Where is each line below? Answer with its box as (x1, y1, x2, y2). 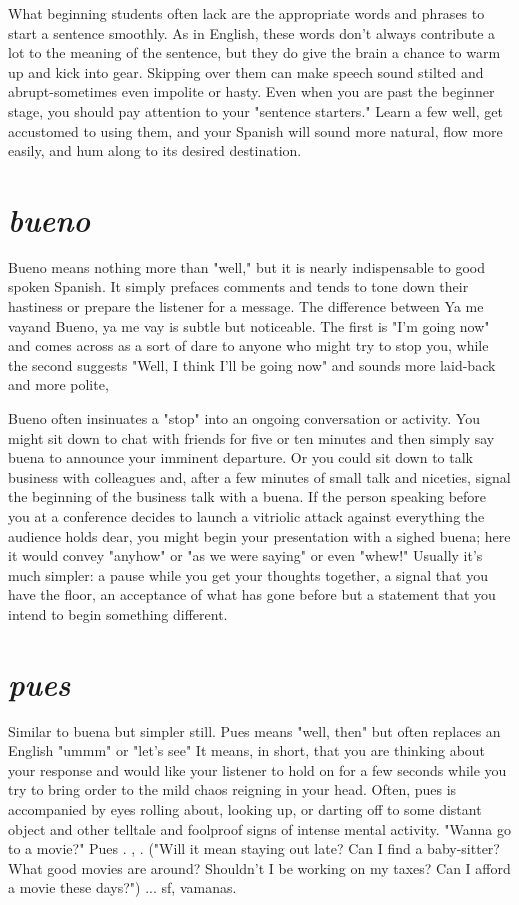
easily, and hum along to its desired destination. (8, 140, 302, 161)
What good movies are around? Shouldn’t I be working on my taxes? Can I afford (8, 857, 511, 878)
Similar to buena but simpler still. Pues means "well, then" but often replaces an (8, 720, 501, 741)
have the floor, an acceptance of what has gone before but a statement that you (8, 584, 496, 605)
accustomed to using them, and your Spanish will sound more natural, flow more (8, 120, 503, 141)
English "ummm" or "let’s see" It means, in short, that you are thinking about (8, 740, 486, 761)
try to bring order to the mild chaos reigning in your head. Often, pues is (8, 779, 457, 800)
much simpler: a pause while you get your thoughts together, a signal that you (8, 564, 488, 585)
